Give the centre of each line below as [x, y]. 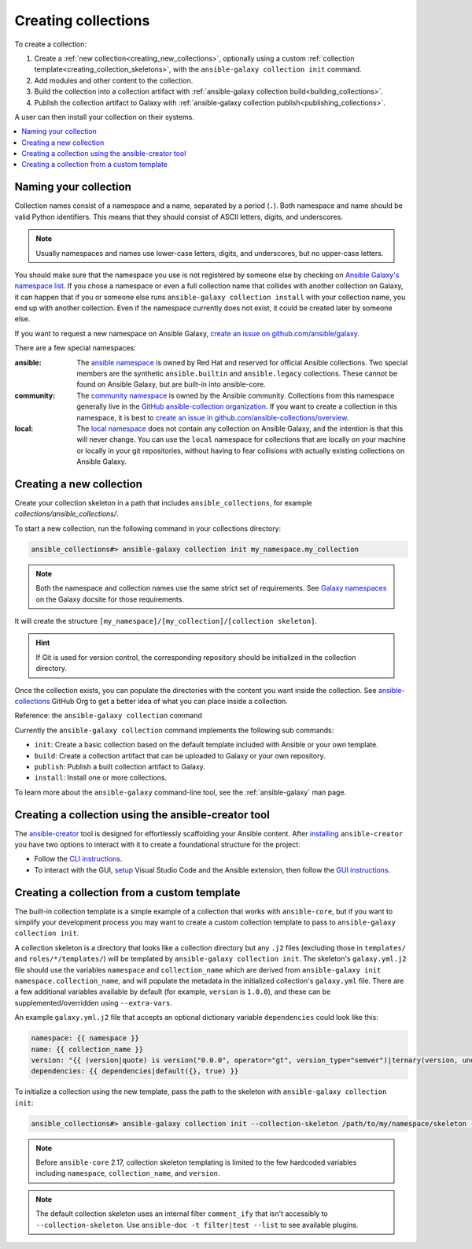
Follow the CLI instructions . [78, 859]
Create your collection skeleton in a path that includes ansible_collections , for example [163, 503]
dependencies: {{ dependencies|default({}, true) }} [135, 1071]
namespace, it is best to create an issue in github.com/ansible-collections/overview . [213, 417]
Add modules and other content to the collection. [114, 80]
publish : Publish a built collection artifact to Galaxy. [120, 766]
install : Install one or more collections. [101, 778]
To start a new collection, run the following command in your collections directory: [148, 528]
